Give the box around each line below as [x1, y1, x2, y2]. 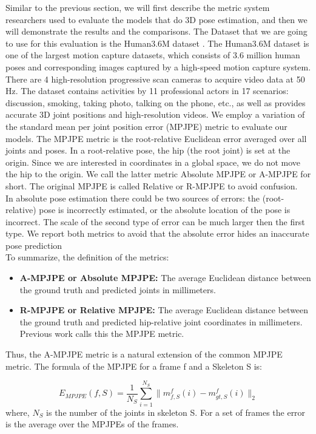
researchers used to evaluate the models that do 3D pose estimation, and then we [5, 13, 308, 25]
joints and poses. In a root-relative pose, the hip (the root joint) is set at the [5, 144, 291, 157]
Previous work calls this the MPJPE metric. [19, 327, 184, 340]
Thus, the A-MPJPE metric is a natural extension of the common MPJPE [5, 348, 283, 361]
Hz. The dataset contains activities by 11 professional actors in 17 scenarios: [5, 84, 289, 97]
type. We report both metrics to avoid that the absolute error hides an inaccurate [5, 227, 309, 240]
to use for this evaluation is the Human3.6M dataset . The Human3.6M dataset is [5, 36, 309, 49]
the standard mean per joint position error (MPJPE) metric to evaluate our [5, 120, 287, 132]
